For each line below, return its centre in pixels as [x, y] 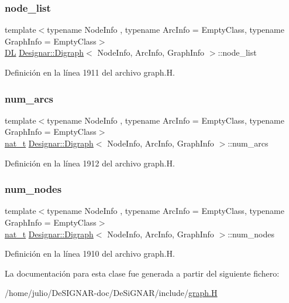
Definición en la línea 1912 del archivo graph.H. [90, 163]
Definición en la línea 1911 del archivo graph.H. [90, 72]
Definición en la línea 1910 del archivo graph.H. [90, 253]
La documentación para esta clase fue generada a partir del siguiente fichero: [142, 273]
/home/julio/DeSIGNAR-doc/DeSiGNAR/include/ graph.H [111, 293]
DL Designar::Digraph [44, 52]
